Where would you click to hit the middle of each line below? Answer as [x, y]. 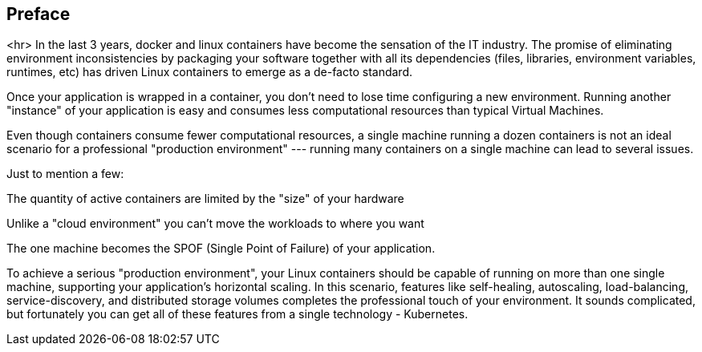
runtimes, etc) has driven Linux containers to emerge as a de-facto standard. [209, 72]
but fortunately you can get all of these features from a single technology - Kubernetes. [237, 314]
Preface [39, 14]
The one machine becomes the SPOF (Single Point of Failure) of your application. [221, 249]
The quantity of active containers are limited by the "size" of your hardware [205, 199]
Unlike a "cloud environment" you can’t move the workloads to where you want [215, 224]
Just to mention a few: [65, 174]
